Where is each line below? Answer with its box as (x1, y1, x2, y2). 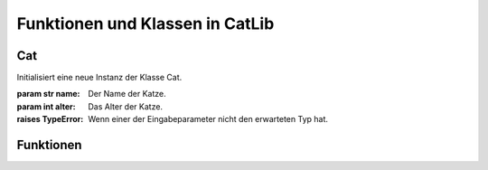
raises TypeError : (16, 114, 84, 125)
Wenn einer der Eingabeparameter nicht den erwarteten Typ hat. (88, 114, 329, 125)
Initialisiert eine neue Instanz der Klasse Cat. (16, 72, 183, 83)
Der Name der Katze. (88, 89, 166, 99)
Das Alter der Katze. (88, 100, 163, 112)
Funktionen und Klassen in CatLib (16, 14, 275, 33)
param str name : (16, 89, 80, 99)
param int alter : (16, 100, 76, 112)
